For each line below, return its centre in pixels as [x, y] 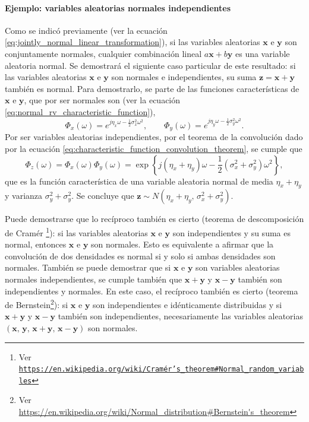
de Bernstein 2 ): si [37, 304]
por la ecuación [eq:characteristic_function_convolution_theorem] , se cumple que [154, 148]
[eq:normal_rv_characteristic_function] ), [80, 111]
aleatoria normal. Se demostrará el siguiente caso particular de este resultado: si [150, 65]
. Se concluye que [103, 196]
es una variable [262, 53]
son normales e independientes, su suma [184, 77]
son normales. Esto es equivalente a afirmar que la [182, 244]
